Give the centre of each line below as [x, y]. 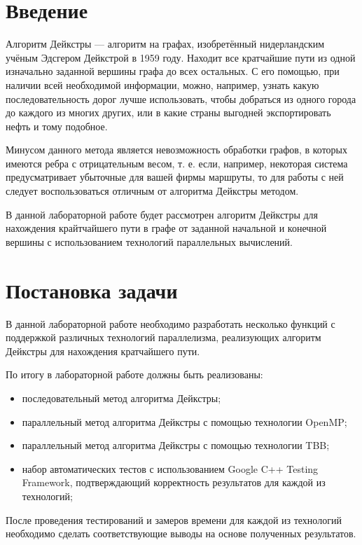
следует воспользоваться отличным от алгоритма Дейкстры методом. [152, 191]
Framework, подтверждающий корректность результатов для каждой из [174, 482]
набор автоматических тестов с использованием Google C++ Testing [170, 468]
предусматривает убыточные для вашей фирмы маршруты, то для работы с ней [175, 177]
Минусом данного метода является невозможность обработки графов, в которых [177, 150]
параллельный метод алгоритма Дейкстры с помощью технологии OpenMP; [185, 421]
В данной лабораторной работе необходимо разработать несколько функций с [170, 323]
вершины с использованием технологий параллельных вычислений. [149, 241]
